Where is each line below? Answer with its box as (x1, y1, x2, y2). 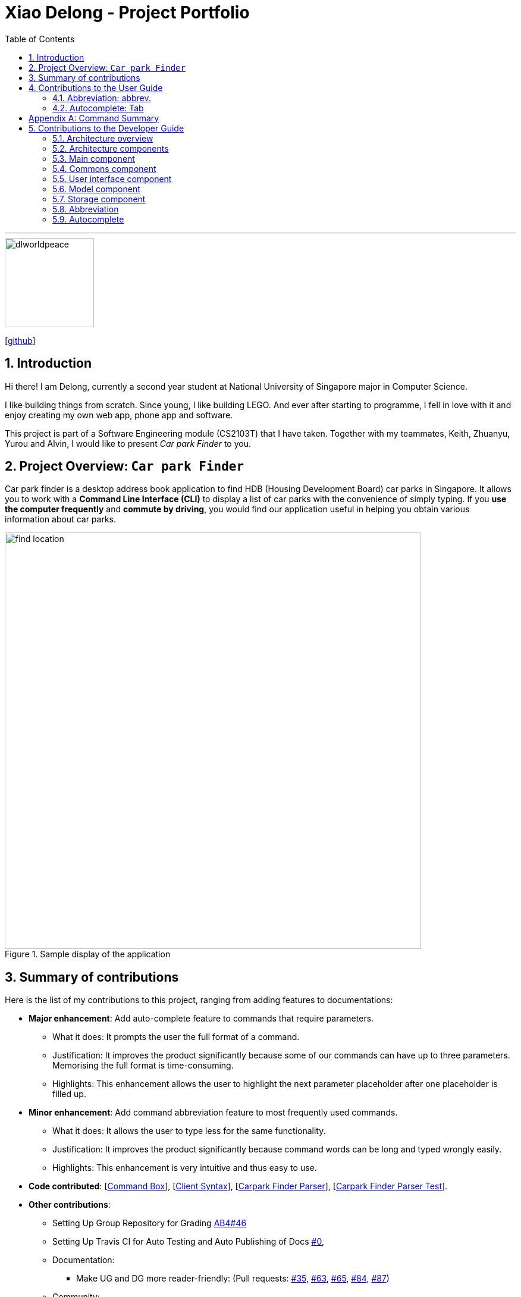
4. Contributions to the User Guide (29, 82, 163, 93)
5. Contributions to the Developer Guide (29, 123, 184, 133)
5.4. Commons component (52, 163, 156, 174)
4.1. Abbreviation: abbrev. (52, 92, 151, 103)
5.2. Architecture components (52, 143, 169, 153)
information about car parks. (5, 514, 117, 525)
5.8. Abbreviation (52, 203, 119, 214)
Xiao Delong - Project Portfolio (5, 2, 250, 23)
